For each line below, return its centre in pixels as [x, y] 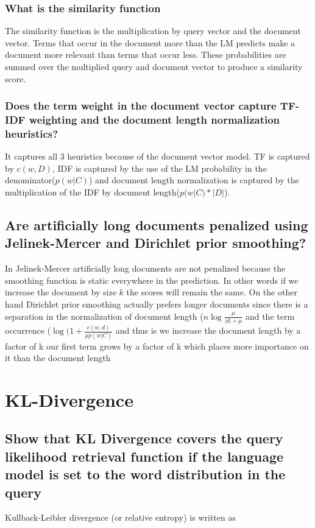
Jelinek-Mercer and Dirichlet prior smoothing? [156, 243]
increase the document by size [61, 292]
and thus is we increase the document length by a [208, 330]
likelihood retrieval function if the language [144, 456]
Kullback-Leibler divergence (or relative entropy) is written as [120, 517]
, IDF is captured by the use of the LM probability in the [159, 168]
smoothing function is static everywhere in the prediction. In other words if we [152, 280]
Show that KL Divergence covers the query [144, 438]
